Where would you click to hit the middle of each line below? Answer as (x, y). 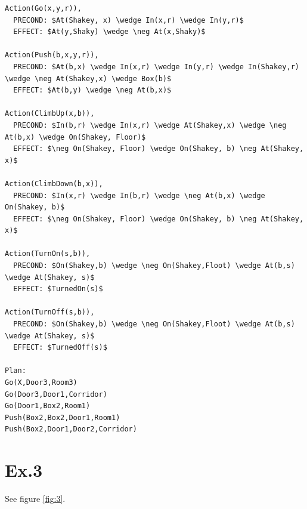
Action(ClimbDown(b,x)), (54, 183)
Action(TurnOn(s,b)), (48, 254)
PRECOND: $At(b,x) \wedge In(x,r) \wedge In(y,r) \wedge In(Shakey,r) (156, 67)
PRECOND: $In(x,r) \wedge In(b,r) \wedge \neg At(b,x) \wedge (139, 195)
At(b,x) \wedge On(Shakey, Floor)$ (75, 137)
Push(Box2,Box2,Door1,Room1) (63, 417)
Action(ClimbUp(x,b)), (50, 114)
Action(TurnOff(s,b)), (50, 312)
